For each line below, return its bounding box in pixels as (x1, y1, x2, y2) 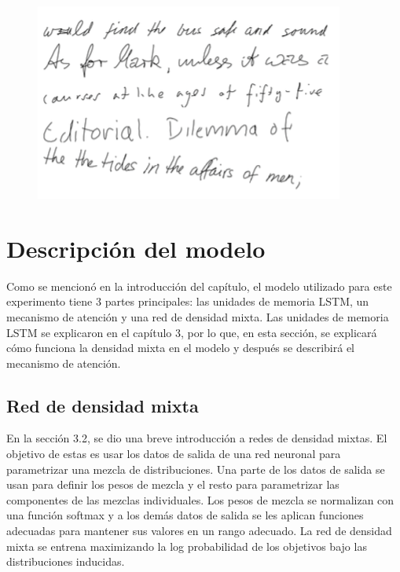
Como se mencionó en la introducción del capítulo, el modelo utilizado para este (6, 277, 392, 294)
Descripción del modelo (6, 232, 266, 264)
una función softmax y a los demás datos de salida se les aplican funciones (6, 507, 364, 523)
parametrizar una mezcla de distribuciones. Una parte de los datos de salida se (6, 460, 385, 477)
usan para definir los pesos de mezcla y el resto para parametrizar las (6, 476, 339, 493)
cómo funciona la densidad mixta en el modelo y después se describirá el (6, 339, 354, 356)
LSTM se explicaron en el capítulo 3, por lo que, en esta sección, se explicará (6, 324, 377, 340)
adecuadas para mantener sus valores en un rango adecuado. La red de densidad (6, 522, 392, 539)
